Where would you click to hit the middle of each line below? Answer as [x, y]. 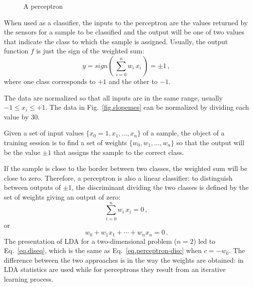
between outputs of [32, 187]
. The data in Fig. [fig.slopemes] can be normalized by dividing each [147, 107]
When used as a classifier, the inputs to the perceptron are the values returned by [126, 22]
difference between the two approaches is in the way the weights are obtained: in [124, 260]
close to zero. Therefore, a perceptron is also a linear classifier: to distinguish [118, 177]
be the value [22, 152]
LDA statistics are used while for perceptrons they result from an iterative [115, 269]
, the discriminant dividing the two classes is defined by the [160, 187]
